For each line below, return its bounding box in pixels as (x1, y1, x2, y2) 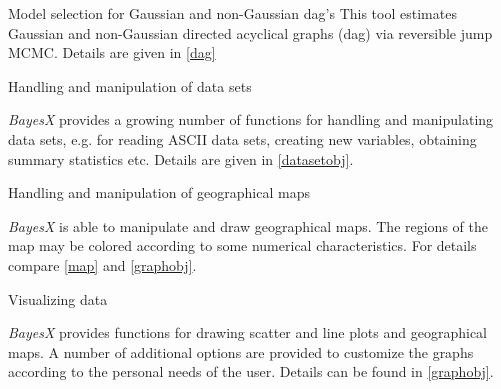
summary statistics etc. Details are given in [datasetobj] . (8, 148, 354, 169)
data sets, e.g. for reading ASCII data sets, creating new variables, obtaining (8, 128, 477, 149)
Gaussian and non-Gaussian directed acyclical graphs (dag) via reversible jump (8, 22, 493, 43)
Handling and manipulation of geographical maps (8, 182, 310, 203)
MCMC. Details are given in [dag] (8, 42, 216, 63)
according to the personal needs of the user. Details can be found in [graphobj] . (8, 361, 494, 382)
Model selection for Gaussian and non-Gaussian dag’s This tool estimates (8, 3, 457, 23)
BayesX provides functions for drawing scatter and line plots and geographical (8, 322, 487, 343)
